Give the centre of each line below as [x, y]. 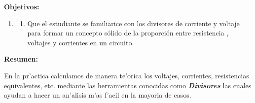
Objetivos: [22, 6]
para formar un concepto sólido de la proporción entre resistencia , [128, 33]
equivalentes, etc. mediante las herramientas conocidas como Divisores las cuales [128, 85]
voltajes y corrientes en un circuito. [81, 42]
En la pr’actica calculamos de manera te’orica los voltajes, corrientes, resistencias [127, 75]
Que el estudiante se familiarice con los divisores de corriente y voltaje [133, 23]
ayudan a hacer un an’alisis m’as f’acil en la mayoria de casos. [98, 95]
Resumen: [21, 59]
